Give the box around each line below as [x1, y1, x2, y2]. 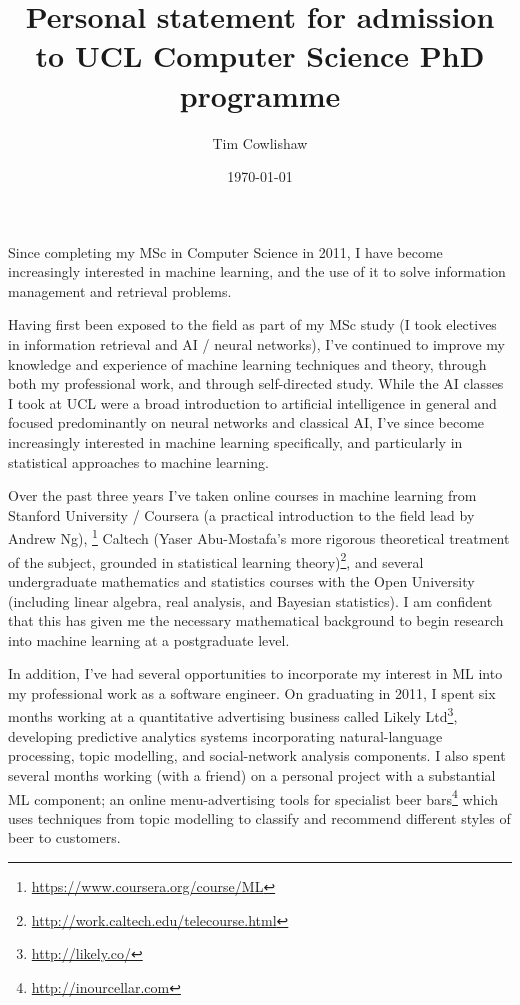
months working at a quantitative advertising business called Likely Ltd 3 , [8, 703, 458, 727]
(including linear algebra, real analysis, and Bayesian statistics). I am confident [8, 590, 493, 611]
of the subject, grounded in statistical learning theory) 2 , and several [8, 548, 424, 572]
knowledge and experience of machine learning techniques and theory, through [8, 353, 487, 374]
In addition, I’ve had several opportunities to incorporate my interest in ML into [8, 663, 503, 684]
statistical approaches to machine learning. [8, 451, 269, 472]
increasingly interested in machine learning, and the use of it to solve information [8, 261, 506, 282]
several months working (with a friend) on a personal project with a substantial [8, 764, 496, 785]
